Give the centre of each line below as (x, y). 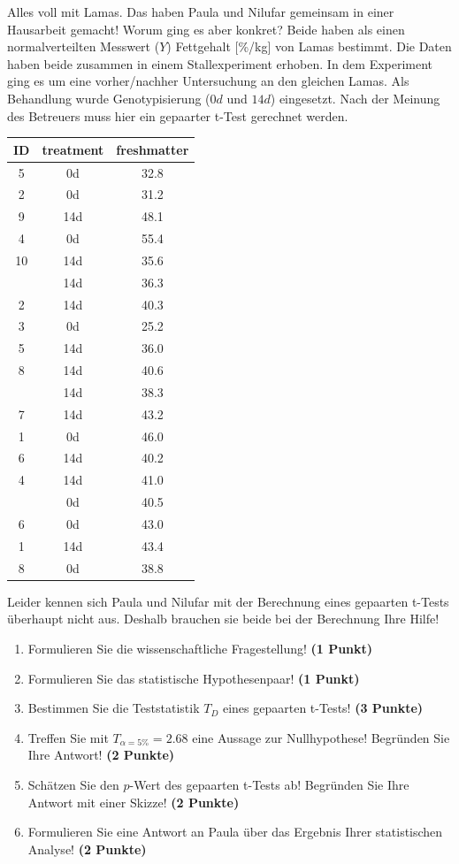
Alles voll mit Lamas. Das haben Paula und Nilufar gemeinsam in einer (201, 11)
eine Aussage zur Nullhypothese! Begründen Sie (321, 737)
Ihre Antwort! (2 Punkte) (101, 755)
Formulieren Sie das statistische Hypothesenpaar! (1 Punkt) (194, 678)
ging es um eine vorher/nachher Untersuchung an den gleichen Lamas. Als (208, 81)
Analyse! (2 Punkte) (87, 849)
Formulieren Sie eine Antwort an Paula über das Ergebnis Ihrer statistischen (235, 832)
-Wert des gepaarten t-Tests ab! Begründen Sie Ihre (269, 784)
